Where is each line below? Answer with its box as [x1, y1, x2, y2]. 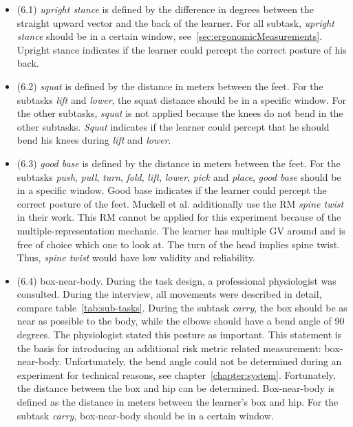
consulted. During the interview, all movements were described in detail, [17, 287, 322, 301]
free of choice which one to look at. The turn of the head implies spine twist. [17, 237, 341, 251]
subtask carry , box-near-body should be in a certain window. [17, 408, 274, 422]
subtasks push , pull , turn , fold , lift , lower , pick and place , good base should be [17, 169, 341, 184]
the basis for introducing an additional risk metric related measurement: [17, 340, 321, 355]
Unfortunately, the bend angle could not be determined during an [65, 354, 342, 369]
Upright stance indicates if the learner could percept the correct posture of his [17, 42, 347, 56]
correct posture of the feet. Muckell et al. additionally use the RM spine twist [17, 196, 344, 210]
